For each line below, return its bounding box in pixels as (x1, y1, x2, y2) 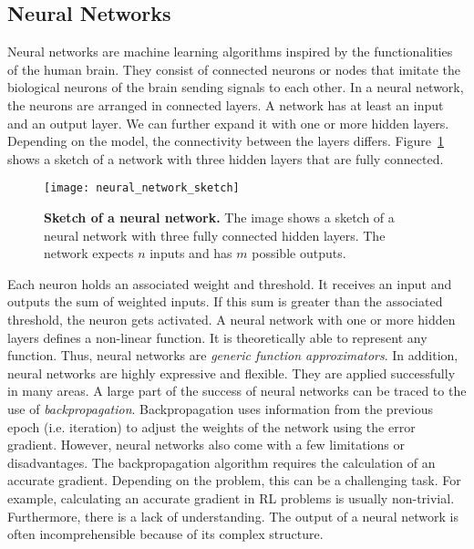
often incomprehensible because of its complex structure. (7, 524, 324, 544)
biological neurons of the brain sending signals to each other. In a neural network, (7, 78, 464, 97)
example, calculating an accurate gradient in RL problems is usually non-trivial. (7, 488, 455, 507)
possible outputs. (252, 243, 346, 263)
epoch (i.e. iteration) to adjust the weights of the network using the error (7, 417, 416, 436)
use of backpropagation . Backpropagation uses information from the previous (7, 399, 433, 418)
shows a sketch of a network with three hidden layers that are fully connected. (7, 149, 444, 168)
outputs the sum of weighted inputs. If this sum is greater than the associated (7, 292, 443, 311)
